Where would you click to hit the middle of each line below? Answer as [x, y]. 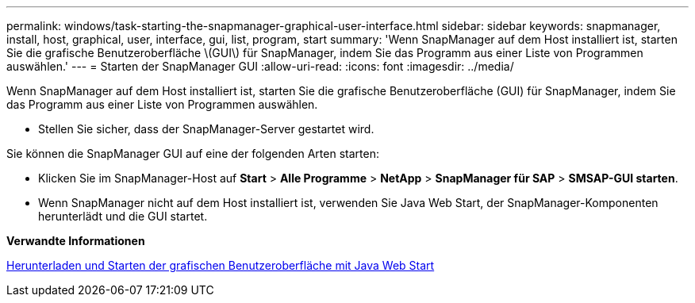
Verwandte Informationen [76, 241]
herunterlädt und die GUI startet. [123, 216]
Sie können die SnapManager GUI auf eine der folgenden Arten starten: [193, 153]
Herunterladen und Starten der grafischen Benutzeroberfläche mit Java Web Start [221, 265]
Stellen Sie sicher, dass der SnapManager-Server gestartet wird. [206, 129]
